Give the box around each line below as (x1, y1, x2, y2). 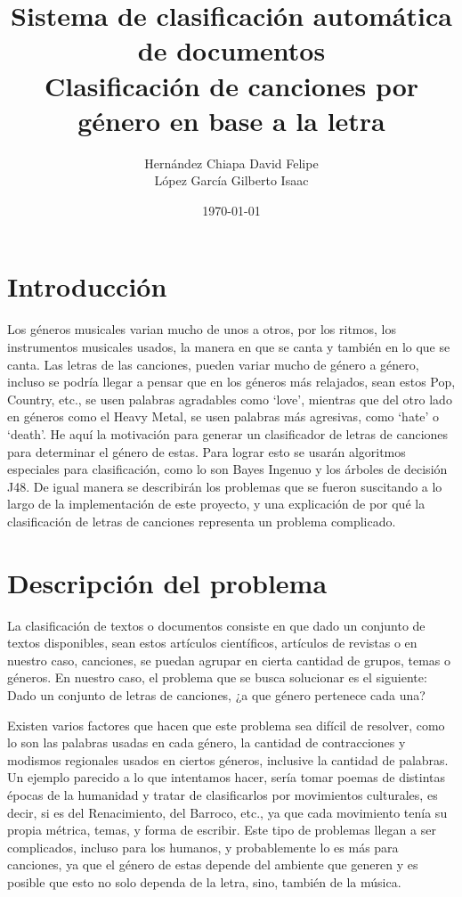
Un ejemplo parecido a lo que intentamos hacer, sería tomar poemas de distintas (7, 768, 446, 787)
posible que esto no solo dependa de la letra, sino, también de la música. (7, 872, 401, 891)
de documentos (137, 32, 326, 69)
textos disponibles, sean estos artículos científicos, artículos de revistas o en (7, 633, 417, 652)
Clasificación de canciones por (44, 67, 419, 103)
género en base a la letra (77, 102, 385, 138)
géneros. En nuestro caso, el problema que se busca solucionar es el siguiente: (7, 668, 427, 687)
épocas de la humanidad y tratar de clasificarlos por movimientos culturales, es (7, 786, 438, 803)
